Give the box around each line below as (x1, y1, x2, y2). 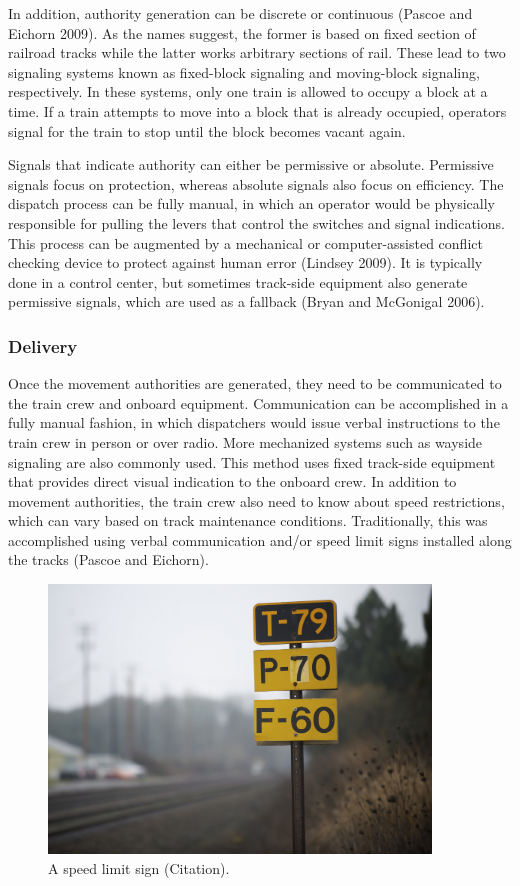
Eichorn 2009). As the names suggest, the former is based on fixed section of (8, 22, 476, 43)
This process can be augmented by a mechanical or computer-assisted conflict (8, 232, 483, 253)
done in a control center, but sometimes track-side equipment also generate (8, 271, 468, 292)
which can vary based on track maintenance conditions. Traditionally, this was (8, 510, 488, 531)
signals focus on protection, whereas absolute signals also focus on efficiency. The (8, 173, 504, 194)
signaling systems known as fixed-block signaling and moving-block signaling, (8, 61, 480, 82)
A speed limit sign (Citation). (48, 858, 230, 879)
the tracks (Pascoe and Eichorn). (8, 549, 209, 570)
